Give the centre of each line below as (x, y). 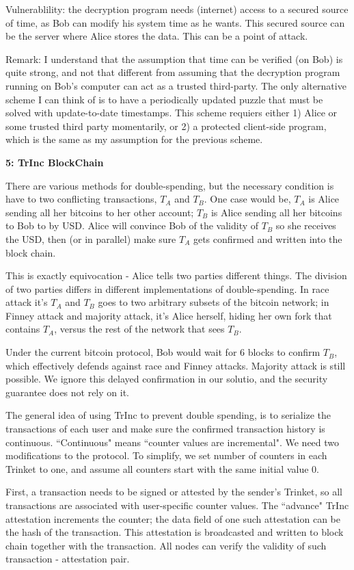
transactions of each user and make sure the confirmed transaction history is (165, 429)
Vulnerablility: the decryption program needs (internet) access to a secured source (177, 9)
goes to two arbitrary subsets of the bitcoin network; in (214, 302)
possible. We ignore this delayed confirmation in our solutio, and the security (167, 379)
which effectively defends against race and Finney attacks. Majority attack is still (176, 365)
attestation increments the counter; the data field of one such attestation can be (173, 518)
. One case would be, (247, 199)
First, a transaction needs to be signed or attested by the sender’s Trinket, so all (174, 492)
